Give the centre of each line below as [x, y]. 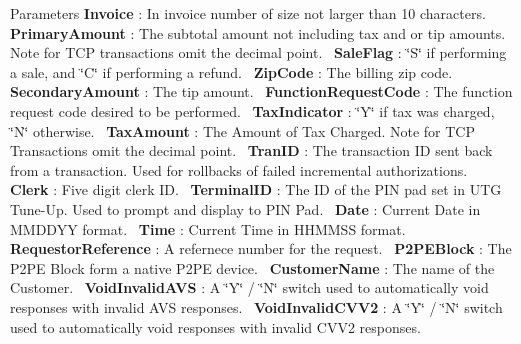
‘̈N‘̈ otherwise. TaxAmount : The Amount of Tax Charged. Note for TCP [243, 130]
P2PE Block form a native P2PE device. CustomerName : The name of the [252, 267]
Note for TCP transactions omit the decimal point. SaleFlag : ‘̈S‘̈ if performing [258, 52]
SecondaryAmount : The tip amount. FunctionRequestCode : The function [261, 91]
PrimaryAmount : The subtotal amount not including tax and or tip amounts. [258, 32]
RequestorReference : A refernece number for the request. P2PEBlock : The [261, 248]
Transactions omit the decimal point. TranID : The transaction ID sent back [251, 150]
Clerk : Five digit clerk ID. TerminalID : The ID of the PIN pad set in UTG [256, 189]
